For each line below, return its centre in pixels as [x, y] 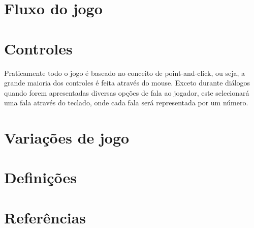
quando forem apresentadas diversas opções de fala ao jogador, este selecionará [127, 92]
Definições [40, 177]
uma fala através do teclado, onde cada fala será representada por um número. [126, 103]
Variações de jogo [67, 138]
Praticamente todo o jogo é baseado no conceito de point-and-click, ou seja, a [125, 73]
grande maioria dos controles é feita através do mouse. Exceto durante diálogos [127, 83]
